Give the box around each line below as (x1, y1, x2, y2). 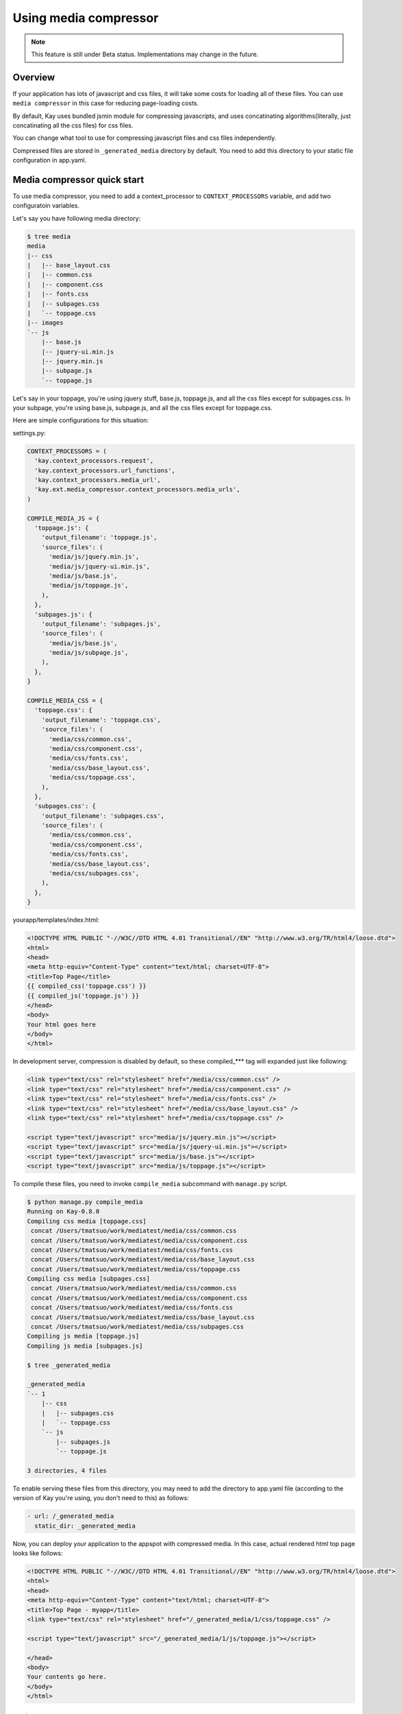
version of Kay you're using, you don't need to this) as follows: (12, 1494, 190, 1502)
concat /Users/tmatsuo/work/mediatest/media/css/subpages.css (31, 1323, 244, 1331)
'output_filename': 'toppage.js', (41, 533, 158, 542)
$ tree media (27, 232, 71, 240)
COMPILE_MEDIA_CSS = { (27, 697, 103, 705)
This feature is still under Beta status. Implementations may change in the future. (31, 50, 259, 58)
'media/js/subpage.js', (49, 649, 129, 657)
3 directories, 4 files (27, 1466, 108, 1474)
